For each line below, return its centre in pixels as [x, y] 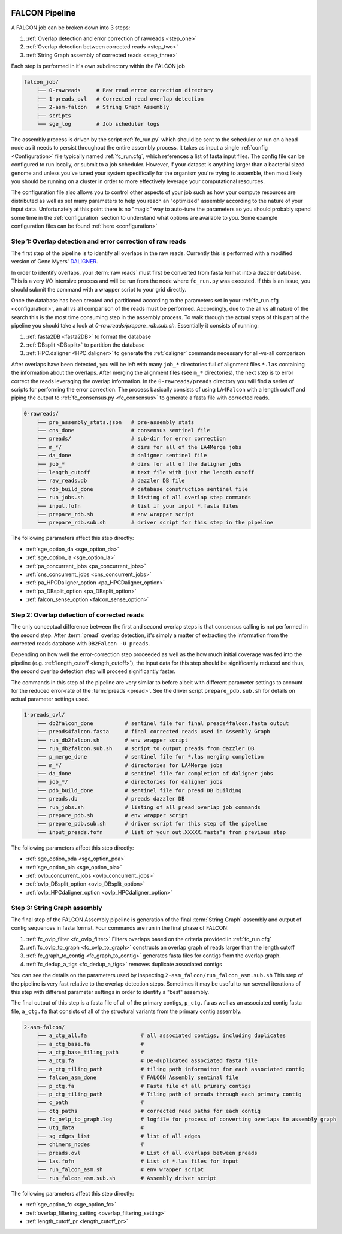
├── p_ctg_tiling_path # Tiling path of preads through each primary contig [169, 1094]
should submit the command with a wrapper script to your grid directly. [99, 289]
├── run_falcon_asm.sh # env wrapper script [120, 1170]
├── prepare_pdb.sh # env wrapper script [112, 815]
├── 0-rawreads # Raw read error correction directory [125, 90]
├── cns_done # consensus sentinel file [123, 430]
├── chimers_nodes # [90, 1144]
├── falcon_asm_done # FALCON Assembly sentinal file [137, 1077]
